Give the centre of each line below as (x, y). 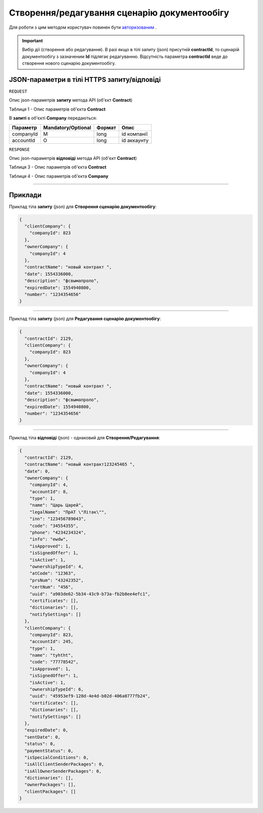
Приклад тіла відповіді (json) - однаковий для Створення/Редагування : (85, 438)
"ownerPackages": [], (50, 785)
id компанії (135, 134)
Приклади (25, 195)
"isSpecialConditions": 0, (57, 757)
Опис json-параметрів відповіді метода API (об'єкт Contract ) (73, 158)
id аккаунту (135, 140)
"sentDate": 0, (43, 737)
